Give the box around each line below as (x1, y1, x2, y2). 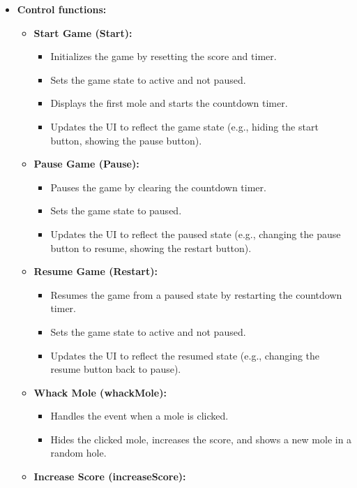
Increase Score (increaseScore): (33, 469, 186, 484)
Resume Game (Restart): (33, 264, 158, 279)
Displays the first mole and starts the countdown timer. (50, 96, 288, 110)
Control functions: (17, 2, 107, 16)
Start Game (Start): (33, 25, 132, 40)
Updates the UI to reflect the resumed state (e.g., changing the (50, 348, 320, 362)
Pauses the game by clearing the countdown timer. (50, 179, 266, 194)
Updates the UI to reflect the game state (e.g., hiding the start (50, 119, 319, 133)
